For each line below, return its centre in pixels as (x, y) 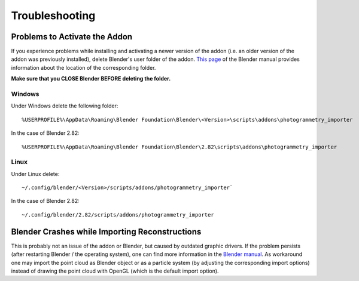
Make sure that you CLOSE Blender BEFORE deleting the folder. (91, 79)
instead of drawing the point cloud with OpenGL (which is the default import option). (115, 271)
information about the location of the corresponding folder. (83, 67)
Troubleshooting (53, 16)
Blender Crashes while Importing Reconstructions (106, 232)
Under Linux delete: (35, 174)
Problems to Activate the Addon (72, 37)
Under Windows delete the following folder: (65, 106)
